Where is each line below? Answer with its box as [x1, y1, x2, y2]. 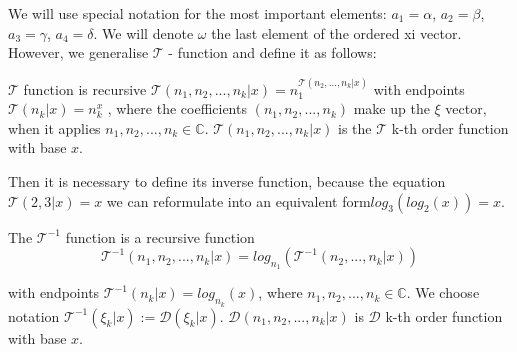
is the [338, 117, 372, 138]
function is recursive [23, 78, 147, 99]
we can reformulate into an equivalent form [106, 190, 371, 211]
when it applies [8, 117, 101, 138]
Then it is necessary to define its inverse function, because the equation [8, 170, 446, 191]
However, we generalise [8, 42, 149, 63]
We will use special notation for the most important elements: [8, 3, 387, 23]
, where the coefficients [107, 98, 247, 119]
